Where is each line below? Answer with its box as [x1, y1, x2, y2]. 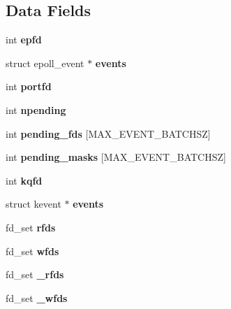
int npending [6, 102, 66, 117]
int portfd [6, 79, 52, 94]
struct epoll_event [6, 55, 84, 70]
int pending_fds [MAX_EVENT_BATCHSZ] [6, 126, 211, 141]
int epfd [6, 32, 42, 47]
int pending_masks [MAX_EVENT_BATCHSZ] [6, 150, 226, 164]
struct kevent [6, 196, 61, 211]
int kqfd [6, 173, 43, 187]
